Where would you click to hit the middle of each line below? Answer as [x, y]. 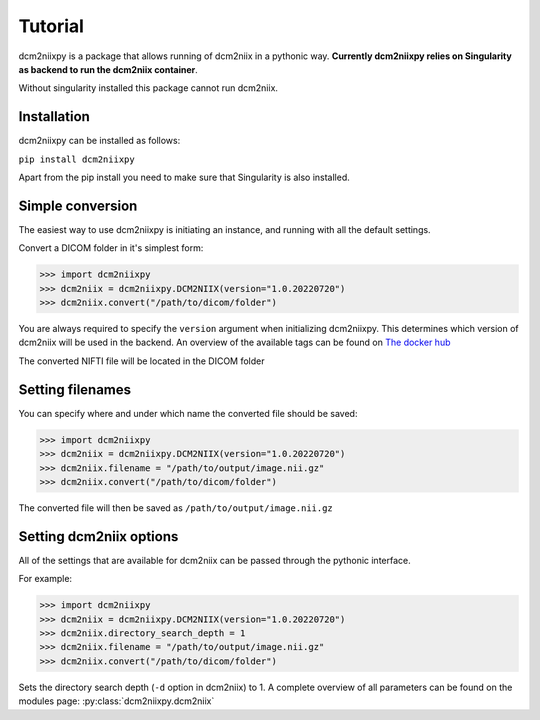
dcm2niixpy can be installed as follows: [99, 141]
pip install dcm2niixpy [76, 159]
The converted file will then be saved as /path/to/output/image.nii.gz [176, 507]
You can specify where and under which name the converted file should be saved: [188, 413]
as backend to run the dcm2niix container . [108, 69]
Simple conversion [78, 205]
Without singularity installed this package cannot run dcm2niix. [148, 88]
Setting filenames [75, 389]
